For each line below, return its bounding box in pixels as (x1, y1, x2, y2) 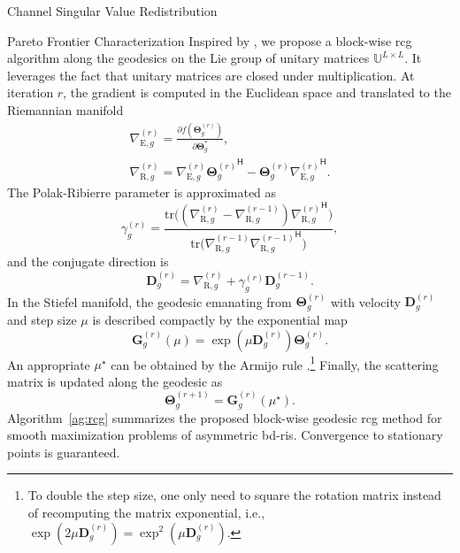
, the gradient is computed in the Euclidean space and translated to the (63, 83, 451, 102)
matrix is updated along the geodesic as (7, 372, 223, 390)
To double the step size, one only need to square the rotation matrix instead (27, 486, 441, 504)
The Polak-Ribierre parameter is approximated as (7, 182, 277, 201)
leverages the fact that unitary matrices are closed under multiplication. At (7, 65, 415, 84)
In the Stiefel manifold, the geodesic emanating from (7, 292, 292, 311)
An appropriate (7, 355, 90, 373)
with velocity (330, 292, 401, 311)
